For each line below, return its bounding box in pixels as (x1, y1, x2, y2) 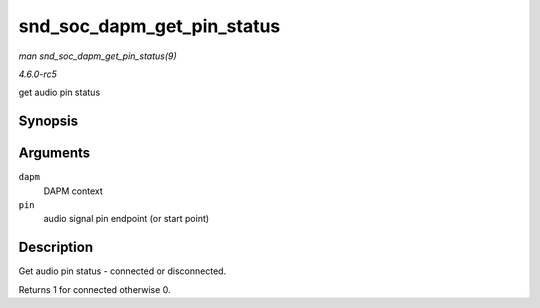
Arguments (18, 145, 91, 162)
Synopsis (18, 113, 79, 130)
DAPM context (43, 185, 104, 197)
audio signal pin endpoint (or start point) (43, 213, 210, 225)
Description (18, 239, 94, 256)
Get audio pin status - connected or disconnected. (18, 265, 227, 277)
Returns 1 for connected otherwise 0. (18, 283, 171, 295)
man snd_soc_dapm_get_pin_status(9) (18, 50, 177, 62)
